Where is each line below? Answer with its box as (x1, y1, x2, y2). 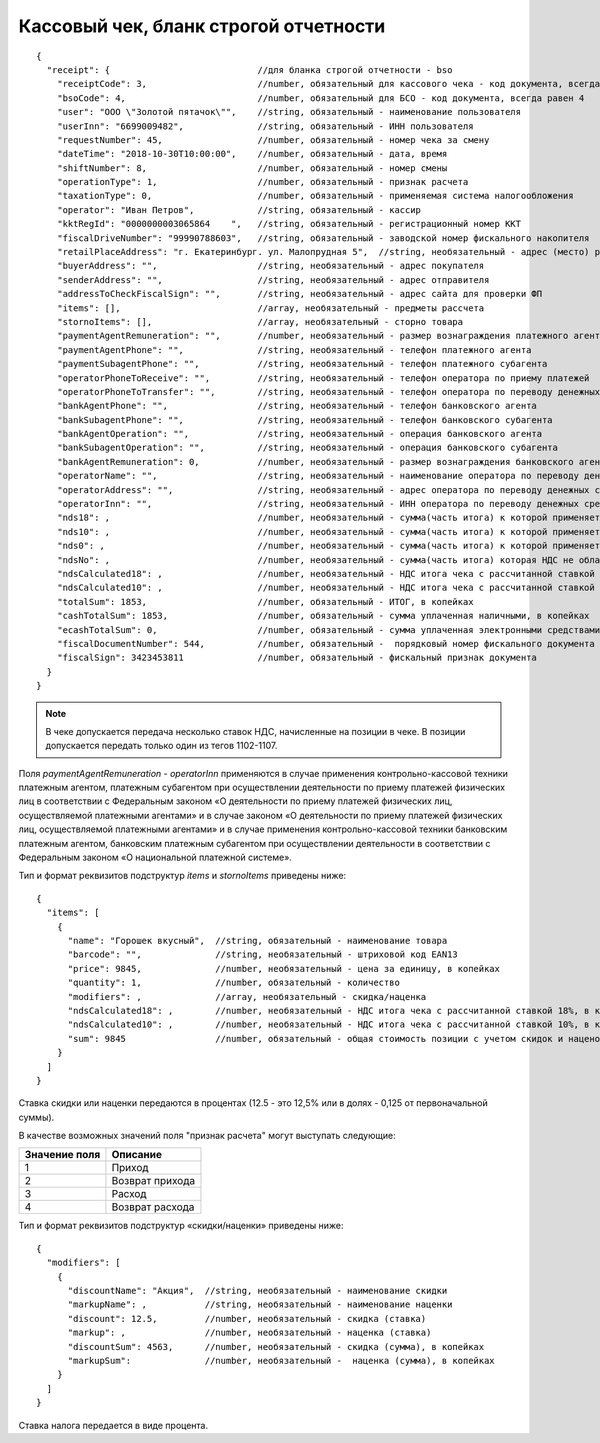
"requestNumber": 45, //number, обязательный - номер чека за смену (56, 134, 490, 145)
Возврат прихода (111, 1174, 195, 1188)
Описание (111, 1148, 163, 1162)
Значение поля (24, 1148, 101, 1162)
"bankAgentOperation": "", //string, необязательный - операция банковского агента (56, 428, 543, 440)
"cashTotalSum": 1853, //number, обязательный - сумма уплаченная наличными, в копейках (56, 610, 590, 622)
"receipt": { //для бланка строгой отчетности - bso (46, 64, 453, 75)
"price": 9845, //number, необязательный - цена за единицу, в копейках (67, 963, 500, 974)
